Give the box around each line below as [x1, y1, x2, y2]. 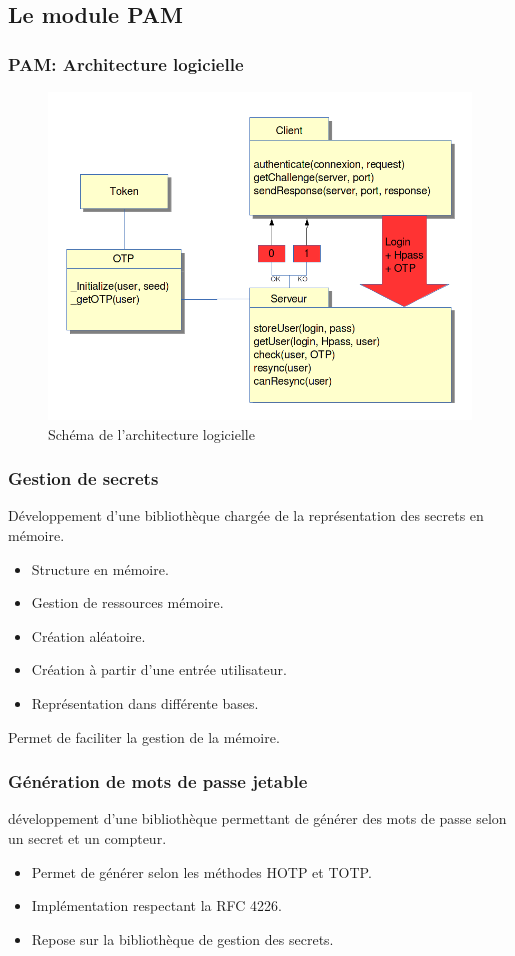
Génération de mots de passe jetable [8, 769, 308, 794]
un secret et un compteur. [8, 827, 167, 848]
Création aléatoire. [31, 625, 146, 646]
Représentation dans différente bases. [31, 692, 259, 713]
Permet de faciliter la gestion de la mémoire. [8, 726, 280, 747]
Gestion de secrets [8, 466, 159, 491]
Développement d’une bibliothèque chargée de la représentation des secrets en [8, 505, 484, 526]
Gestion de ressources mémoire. [31, 592, 224, 613]
